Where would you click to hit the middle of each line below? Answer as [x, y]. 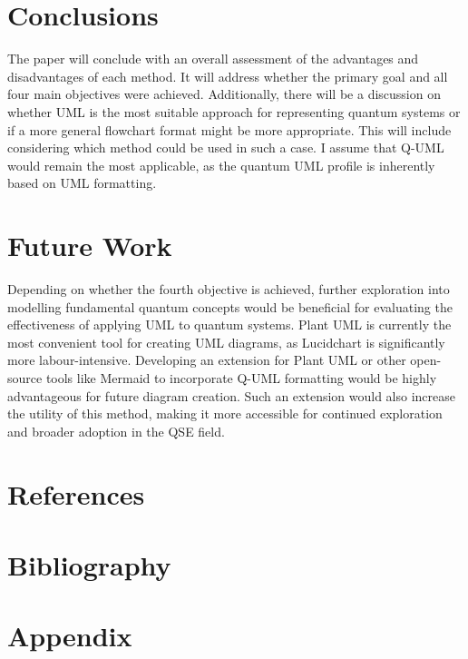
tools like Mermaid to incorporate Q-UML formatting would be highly [241, 377]
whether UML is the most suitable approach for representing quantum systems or [234, 111]
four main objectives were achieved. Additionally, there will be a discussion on [224, 94]
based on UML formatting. [82, 183]
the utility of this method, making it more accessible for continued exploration [225, 413]
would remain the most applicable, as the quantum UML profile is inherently [221, 165]
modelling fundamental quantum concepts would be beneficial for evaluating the [230, 306]
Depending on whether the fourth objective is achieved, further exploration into [229, 289]
